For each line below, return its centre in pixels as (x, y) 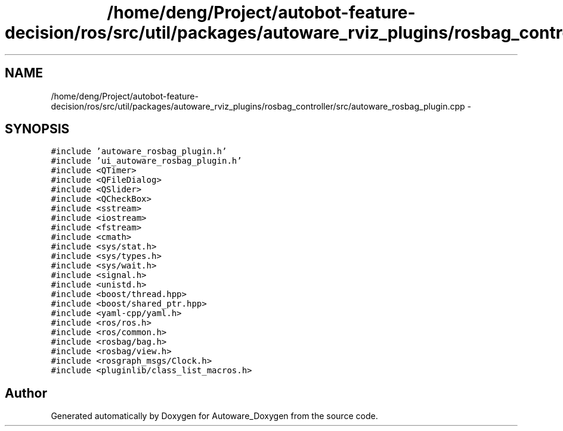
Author (26, 393)
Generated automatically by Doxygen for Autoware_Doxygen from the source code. (214, 416)
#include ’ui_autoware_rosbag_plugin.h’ (146, 161)
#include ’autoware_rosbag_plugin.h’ (139, 152)
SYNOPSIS (37, 129)
